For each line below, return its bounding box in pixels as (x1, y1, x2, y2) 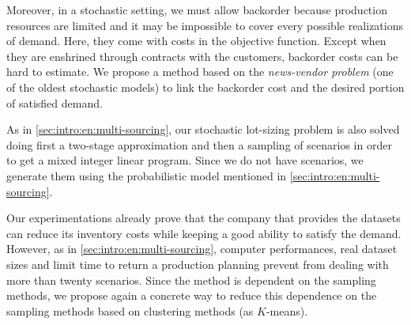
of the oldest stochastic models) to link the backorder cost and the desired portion (6, 78, 405, 95)
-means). (266, 302, 308, 319)
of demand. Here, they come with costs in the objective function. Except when (6, 32, 386, 49)
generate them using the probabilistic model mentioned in (6, 167, 287, 183)
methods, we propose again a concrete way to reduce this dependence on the (6, 287, 377, 304)
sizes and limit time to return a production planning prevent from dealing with (6, 255, 389, 272)
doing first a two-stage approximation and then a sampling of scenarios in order (6, 136, 392, 153)
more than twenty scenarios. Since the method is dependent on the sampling (6, 271, 376, 288)
